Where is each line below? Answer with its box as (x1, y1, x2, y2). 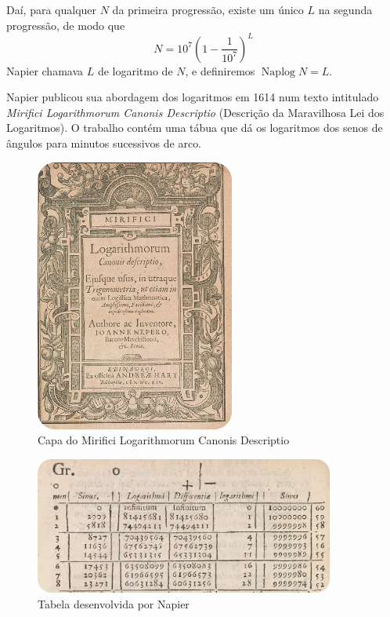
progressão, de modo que (6, 16, 125, 33)
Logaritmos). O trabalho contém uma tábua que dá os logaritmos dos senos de (6, 119, 383, 136)
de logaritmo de (97, 62, 173, 78)
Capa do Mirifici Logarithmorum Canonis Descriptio (38, 432, 290, 448)
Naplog (261, 66, 296, 78)
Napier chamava (6, 62, 84, 78)
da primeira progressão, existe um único (112, 2, 304, 17)
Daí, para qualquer (6, 2, 97, 17)
